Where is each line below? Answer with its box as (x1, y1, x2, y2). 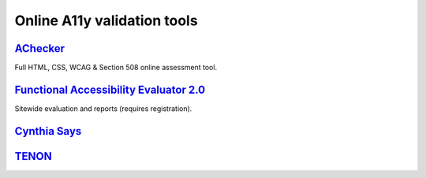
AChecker (14, 42, 65, 55)
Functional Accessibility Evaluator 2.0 (14, 83, 205, 96)
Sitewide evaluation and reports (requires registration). (14, 103, 192, 113)
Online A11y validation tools (14, 12, 198, 29)
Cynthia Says (14, 124, 82, 138)
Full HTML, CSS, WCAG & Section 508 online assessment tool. (14, 63, 217, 72)
